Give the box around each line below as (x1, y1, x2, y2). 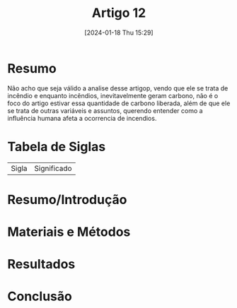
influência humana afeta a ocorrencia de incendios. (7, 114, 157, 122)
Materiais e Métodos (7, 224, 131, 239)
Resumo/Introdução (7, 191, 127, 208)
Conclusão (7, 288, 72, 304)
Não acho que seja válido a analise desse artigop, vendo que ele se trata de (7, 83, 229, 93)
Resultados (7, 256, 76, 273)
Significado (34, 163, 72, 173)
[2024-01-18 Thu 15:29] (84, 28, 154, 37)
